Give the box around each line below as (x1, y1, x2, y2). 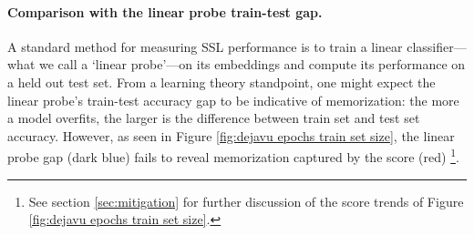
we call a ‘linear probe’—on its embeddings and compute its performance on (38, 55, 466, 74)
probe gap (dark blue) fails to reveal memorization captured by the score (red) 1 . (7, 145, 459, 167)
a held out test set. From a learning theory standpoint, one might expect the (7, 72, 436, 91)
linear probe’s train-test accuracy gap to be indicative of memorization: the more (7, 90, 459, 109)
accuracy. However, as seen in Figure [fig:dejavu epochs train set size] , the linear (7, 126, 455, 145)
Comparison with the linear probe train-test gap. (7, 2, 323, 21)
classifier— (407, 36, 467, 56)
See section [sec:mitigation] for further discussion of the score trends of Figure (28, 191, 464, 210)
